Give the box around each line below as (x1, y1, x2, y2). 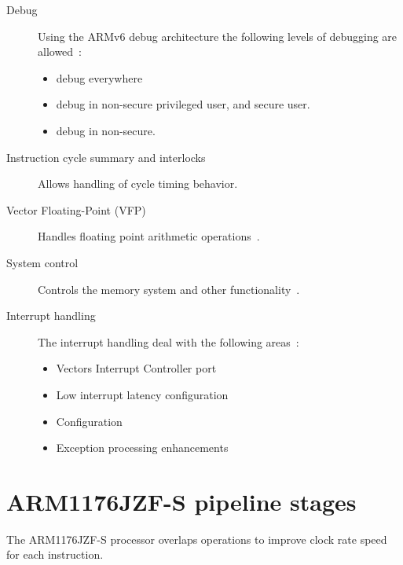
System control (6, 254, 79, 270)
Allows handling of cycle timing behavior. (38, 175, 238, 192)
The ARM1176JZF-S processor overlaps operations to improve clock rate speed (6, 530, 387, 547)
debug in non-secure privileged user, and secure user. (56, 96, 310, 112)
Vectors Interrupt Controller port (56, 360, 217, 376)
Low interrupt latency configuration (56, 386, 229, 402)
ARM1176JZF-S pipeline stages (6, 485, 357, 517)
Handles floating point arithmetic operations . (38, 228, 260, 244)
